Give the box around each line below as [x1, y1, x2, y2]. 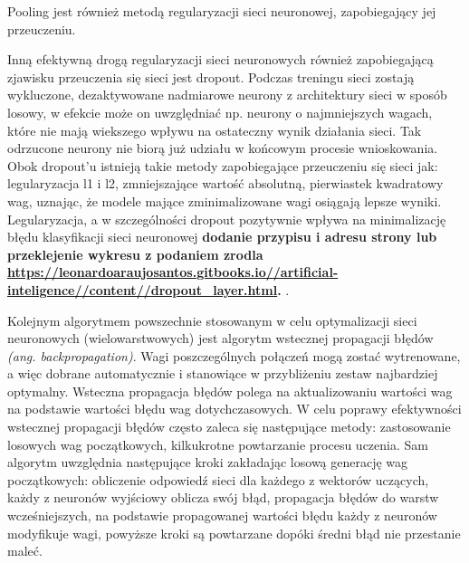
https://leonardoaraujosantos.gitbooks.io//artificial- [7, 262, 339, 281]
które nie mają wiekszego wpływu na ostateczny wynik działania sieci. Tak [7, 120, 422, 139]
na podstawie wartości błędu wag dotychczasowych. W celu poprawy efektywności [7, 399, 462, 418]
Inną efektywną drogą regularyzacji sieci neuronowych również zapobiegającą [7, 50, 434, 69]
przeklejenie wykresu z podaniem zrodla [7, 244, 263, 263]
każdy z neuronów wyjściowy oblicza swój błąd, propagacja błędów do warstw [7, 488, 439, 507]
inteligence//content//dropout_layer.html [7, 280, 278, 299]
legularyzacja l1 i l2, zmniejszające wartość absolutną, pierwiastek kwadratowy [7, 174, 444, 193]
